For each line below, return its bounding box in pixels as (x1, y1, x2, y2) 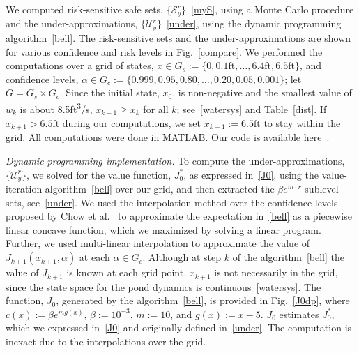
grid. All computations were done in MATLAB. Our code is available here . (6, 130, 330, 144)
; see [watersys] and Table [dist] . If (176, 101, 327, 116)
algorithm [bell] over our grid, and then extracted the (45, 181, 275, 196)
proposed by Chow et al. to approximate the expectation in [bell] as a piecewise (6, 209, 352, 223)
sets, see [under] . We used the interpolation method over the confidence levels (6, 195, 338, 209)
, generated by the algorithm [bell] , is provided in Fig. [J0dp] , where (56, 293, 350, 308)
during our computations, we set (62, 115, 201, 130)
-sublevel (301, 181, 339, 196)
